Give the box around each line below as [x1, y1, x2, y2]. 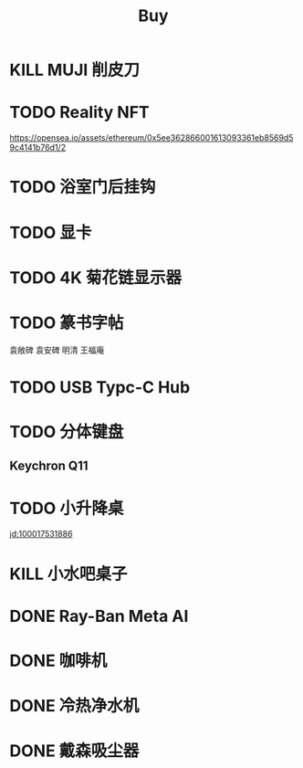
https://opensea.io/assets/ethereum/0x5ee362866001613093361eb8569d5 [9, 132, 294, 143]
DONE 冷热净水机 [9, 696, 140, 717]
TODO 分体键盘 [9, 422, 124, 442]
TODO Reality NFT [9, 102, 151, 123]
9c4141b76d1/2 [9, 142, 67, 153]
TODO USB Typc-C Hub [9, 376, 191, 397]
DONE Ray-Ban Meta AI [9, 605, 189, 626]
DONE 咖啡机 [9, 650, 108, 671]
